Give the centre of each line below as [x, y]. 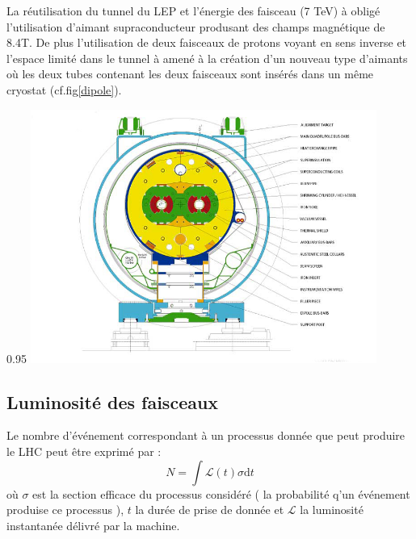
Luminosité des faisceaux [113, 401]
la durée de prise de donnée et [210, 510]
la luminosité [332, 510]
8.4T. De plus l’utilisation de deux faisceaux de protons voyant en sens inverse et [207, 42]
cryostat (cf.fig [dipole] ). [64, 89]
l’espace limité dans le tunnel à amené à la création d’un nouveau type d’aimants [207, 58]
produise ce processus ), [65, 510]
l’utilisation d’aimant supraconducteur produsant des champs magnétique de [196, 26]
